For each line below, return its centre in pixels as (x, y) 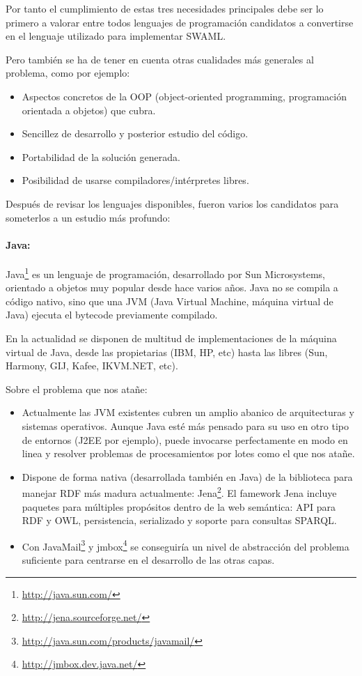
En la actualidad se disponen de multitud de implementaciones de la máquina (171, 338)
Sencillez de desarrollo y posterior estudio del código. (135, 133)
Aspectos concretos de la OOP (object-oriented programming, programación (184, 96)
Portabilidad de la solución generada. (101, 156)
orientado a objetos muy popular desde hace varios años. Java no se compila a (172, 287)
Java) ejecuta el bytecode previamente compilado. (112, 315)
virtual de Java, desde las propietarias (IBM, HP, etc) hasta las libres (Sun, (167, 352)
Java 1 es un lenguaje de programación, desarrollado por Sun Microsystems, (165, 272)
